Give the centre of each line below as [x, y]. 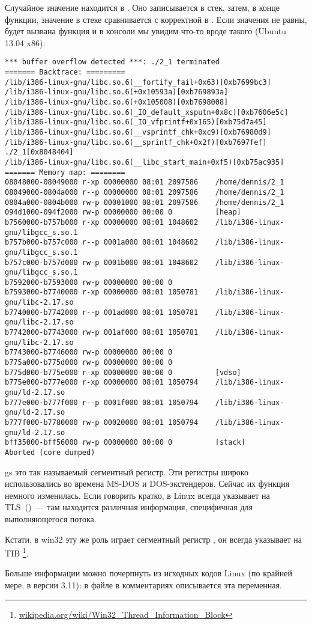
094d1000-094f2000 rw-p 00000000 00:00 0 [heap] [123, 212]
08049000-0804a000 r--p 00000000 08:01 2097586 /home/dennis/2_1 [145, 192]
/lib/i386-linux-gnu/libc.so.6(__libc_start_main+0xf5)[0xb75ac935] [145, 162]
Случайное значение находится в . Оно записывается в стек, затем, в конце [142, 7]
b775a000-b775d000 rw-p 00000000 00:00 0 [89, 363]
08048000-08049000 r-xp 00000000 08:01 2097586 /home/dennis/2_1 [145, 182]
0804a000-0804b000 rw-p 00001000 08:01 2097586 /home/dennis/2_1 [145, 202]
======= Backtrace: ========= [65, 72]
